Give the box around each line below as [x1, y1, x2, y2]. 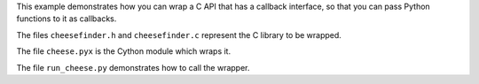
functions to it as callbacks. [16, 13, 117, 24]
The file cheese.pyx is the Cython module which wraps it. [16, 46, 231, 57]
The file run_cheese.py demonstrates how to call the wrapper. [16, 62, 250, 73]
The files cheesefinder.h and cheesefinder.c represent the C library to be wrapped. [16, 29, 342, 40]
